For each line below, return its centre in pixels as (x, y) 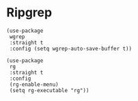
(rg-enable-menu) (34, 84)
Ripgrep (29, 13)
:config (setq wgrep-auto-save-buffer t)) (71, 48)
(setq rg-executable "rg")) (49, 90)
